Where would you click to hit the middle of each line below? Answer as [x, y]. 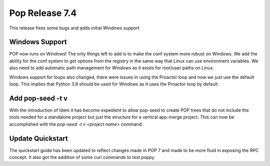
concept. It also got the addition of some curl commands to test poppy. [82, 157]
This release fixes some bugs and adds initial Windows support [74, 28]
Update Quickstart [39, 138]
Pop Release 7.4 [43, 13]
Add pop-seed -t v [38, 98]
